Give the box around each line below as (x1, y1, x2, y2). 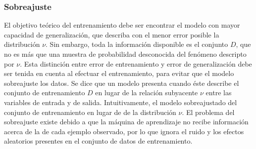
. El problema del (182, 107, 235, 117)
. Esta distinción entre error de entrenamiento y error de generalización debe (20, 58, 252, 69)
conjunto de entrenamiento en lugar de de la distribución (4, 107, 176, 117)
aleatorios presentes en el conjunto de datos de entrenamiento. (4, 136, 193, 146)
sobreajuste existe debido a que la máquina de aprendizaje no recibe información (4, 116, 249, 127)
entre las (205, 87, 232, 98)
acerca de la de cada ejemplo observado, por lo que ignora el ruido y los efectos (4, 126, 244, 136)
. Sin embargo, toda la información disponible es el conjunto (46, 39, 228, 49)
